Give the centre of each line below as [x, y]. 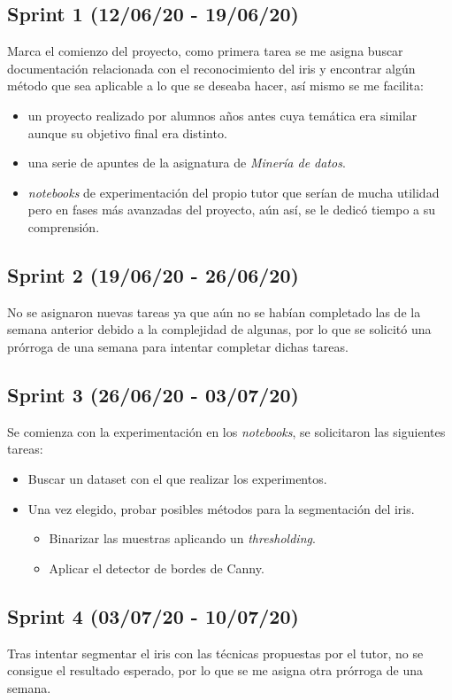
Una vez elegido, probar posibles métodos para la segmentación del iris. [221, 508]
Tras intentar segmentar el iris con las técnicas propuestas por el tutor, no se [215, 653]
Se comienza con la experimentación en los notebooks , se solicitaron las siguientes [226, 431]
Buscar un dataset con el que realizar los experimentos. [177, 478]
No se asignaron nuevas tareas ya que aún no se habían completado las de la [214, 311]
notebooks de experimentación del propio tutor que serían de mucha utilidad [234, 192]
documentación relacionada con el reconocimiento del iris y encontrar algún [211, 68]
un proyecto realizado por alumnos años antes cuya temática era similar [222, 115]
